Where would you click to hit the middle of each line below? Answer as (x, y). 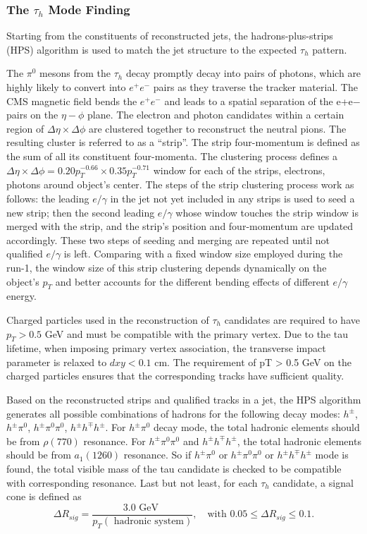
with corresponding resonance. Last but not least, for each (132, 482)
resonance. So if (157, 455)
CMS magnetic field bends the (72, 101)
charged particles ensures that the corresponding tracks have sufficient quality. (175, 376)
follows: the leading (48, 198)
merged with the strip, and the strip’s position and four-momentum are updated (180, 226)
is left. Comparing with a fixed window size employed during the (203, 254)
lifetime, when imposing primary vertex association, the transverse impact (166, 348)
